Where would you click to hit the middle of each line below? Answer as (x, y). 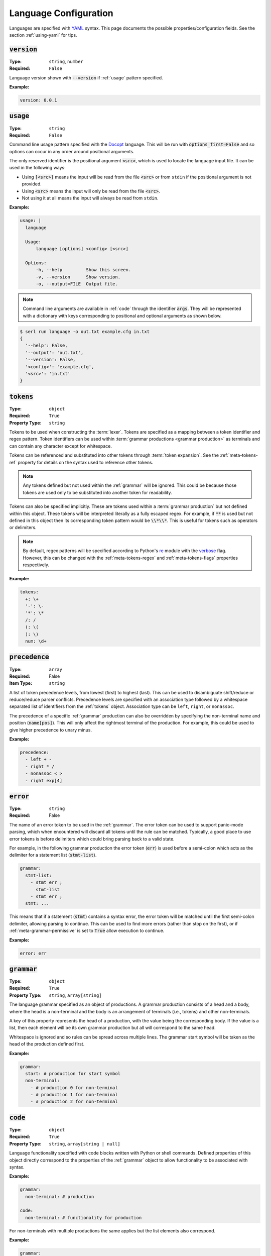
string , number (66, 61)
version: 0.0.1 (38, 100)
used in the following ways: (38, 168)
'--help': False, (46, 346)
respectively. (36, 565)
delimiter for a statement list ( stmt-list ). (53, 855)
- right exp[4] (44, 780)
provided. (32, 184)
